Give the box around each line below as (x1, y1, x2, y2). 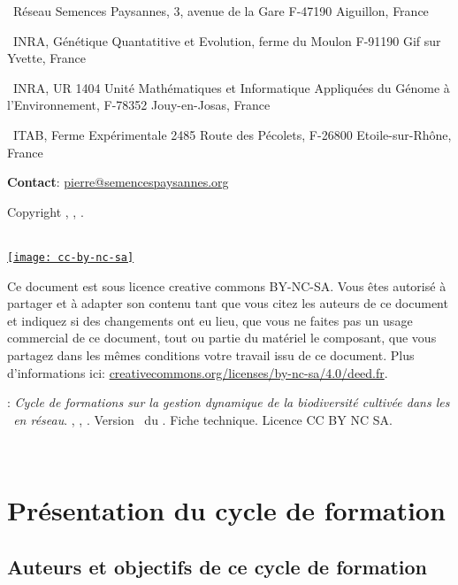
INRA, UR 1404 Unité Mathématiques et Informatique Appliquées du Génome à (12, 78, 450, 96)
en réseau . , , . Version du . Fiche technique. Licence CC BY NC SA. (13, 410, 393, 428)
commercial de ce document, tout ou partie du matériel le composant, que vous (7, 328, 437, 347)
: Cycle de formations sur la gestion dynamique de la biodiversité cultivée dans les (7, 393, 450, 412)
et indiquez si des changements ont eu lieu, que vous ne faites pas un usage (7, 311, 413, 329)
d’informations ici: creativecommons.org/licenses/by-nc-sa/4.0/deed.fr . (7, 363, 388, 381)
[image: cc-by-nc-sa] (7, 250, 134, 264)
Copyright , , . (7, 202, 84, 220)
